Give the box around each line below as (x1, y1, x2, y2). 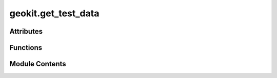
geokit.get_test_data (9, 8, 100, 19)
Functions (9, 43, 43, 52)
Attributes (9, 27, 43, 36)
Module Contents (9, 60, 66, 68)
